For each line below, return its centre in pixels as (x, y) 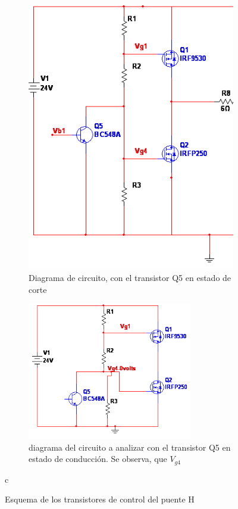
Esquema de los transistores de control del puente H (100, 499)
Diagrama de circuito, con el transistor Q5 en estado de (130, 278)
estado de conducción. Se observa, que (98, 459)
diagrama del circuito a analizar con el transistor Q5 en (130, 447)
